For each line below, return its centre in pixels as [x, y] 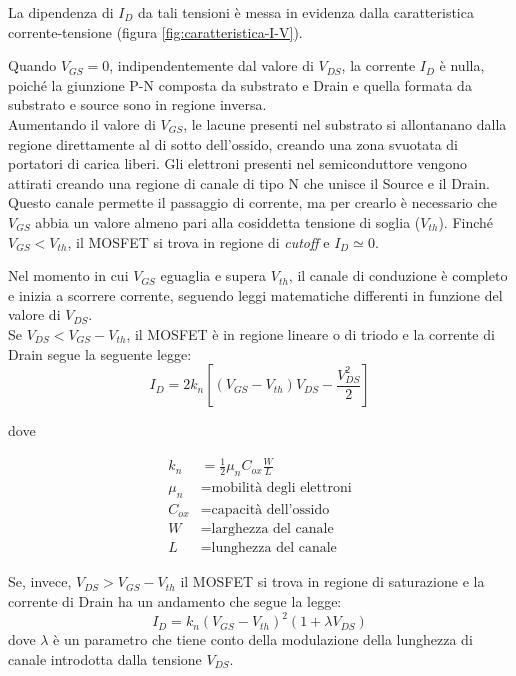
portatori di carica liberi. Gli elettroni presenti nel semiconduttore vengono [238, 163]
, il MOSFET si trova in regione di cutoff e [198, 241]
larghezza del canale [272, 529]
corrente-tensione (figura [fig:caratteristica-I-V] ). [155, 31]
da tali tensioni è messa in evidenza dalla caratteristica [306, 12]
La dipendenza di [61, 12]
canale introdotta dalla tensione [105, 658]
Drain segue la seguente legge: [100, 353]
